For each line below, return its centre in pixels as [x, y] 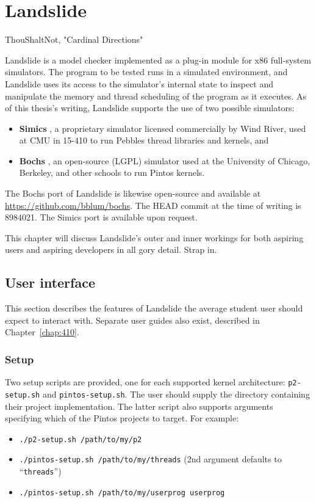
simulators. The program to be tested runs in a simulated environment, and [146, 72]
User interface [50, 282]
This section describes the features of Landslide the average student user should [154, 308]
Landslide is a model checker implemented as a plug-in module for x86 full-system [158, 60]
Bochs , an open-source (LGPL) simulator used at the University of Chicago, [165, 160]
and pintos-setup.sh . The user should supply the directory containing [176, 394]
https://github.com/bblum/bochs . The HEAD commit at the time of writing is [153, 205]
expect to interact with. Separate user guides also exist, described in [132, 320]
